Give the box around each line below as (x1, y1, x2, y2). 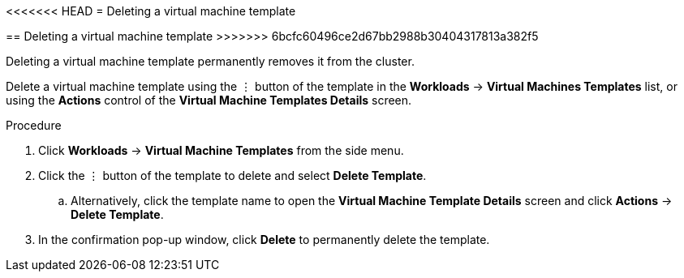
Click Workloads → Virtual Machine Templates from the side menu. (38, 143, 404, 157)
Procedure (6, 118, 62, 132)
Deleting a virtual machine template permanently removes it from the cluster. (6, 54, 415, 68)
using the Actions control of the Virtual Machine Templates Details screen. (6, 93, 412, 107)
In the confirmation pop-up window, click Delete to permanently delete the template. (38, 233, 490, 246)
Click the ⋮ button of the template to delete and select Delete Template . (38, 169, 427, 182)
